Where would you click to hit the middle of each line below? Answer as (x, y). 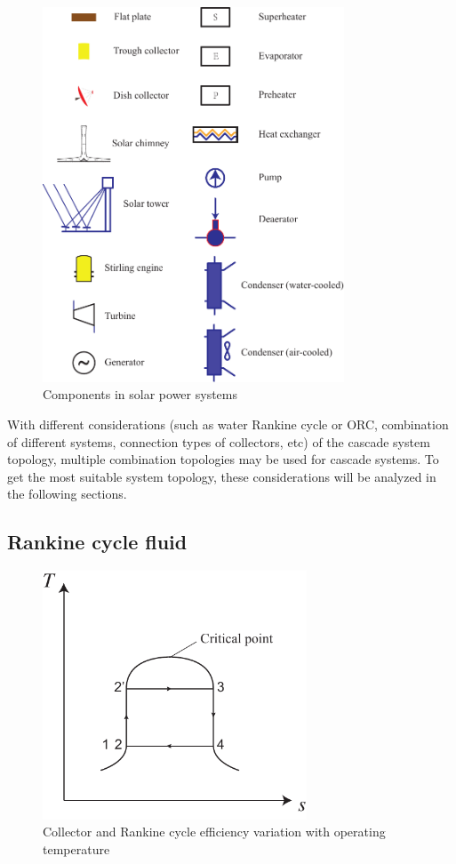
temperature (76, 848)
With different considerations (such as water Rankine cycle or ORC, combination (228, 424)
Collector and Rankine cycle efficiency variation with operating (214, 832)
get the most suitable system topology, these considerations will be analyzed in (222, 476)
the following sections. (67, 494)
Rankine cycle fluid (97, 542)
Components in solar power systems (140, 394)
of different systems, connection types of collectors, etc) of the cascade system (219, 441)
